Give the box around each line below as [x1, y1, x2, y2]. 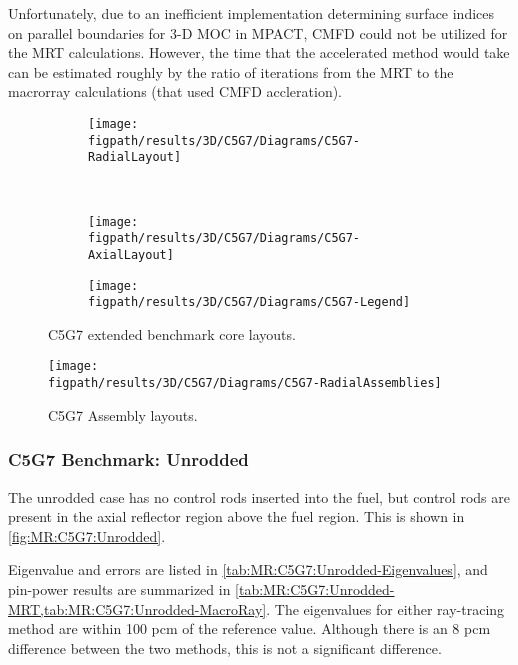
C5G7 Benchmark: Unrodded [8, 447, 249, 472]
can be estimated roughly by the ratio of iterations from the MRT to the [8, 61, 454, 82]
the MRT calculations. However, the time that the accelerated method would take [8, 42, 510, 63]
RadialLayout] [88, 150, 182, 165]
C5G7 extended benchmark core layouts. [48, 323, 296, 344]
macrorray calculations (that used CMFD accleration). [8, 81, 343, 102]
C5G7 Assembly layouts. [48, 404, 198, 425]
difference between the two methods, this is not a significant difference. [8, 637, 442, 658]
